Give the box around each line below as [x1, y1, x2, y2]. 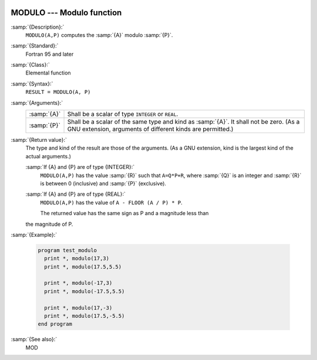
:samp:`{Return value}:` [11, 137, 68, 144]
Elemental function [25, 69, 71, 76]
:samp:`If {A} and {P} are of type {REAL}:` [25, 191, 126, 198]
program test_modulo [38, 247, 97, 253]
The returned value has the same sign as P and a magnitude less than [40, 210, 209, 217]
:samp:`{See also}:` [11, 336, 58, 343]
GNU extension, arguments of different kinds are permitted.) [67, 125, 234, 133]
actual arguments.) [25, 152, 72, 159]
